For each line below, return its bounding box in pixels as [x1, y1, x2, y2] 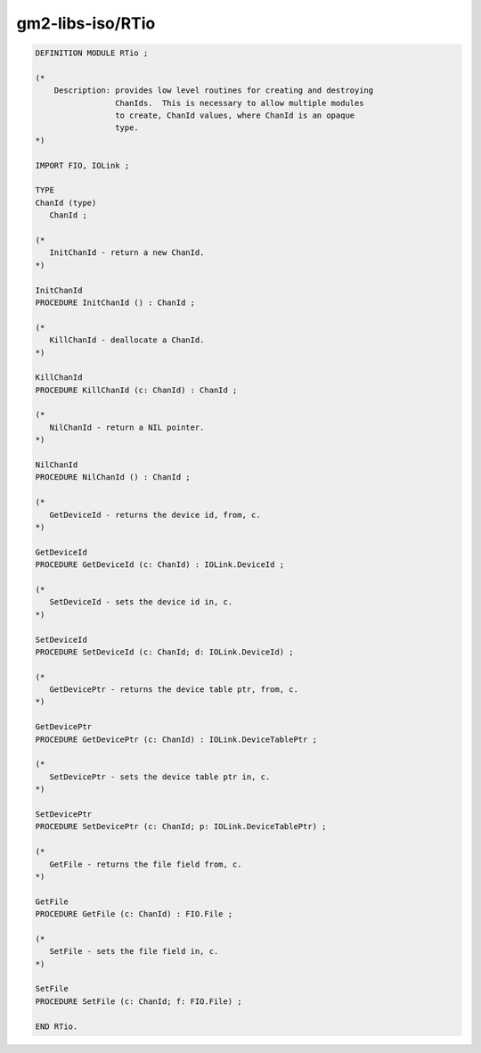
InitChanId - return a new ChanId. [49, 248, 205, 258]
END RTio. [35, 1021, 78, 1032]
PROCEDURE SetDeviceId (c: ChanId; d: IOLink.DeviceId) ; [35, 646, 294, 657]
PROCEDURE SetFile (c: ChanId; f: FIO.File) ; [35, 996, 242, 1007]
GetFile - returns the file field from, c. [49, 859, 242, 869]
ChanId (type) [35, 197, 97, 208]
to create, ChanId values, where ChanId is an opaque [114, 111, 355, 120]
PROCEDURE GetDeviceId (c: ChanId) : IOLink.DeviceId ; [35, 560, 285, 570]
